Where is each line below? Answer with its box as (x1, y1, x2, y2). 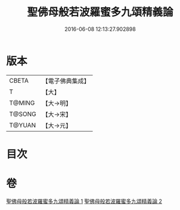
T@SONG (9, 109, 37, 118)
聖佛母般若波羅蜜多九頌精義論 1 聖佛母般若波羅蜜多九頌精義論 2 (6, 198, 163, 205)
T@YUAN (9, 121, 36, 129)
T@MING (9, 99, 35, 107)
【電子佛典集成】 (42, 77, 91, 85)
